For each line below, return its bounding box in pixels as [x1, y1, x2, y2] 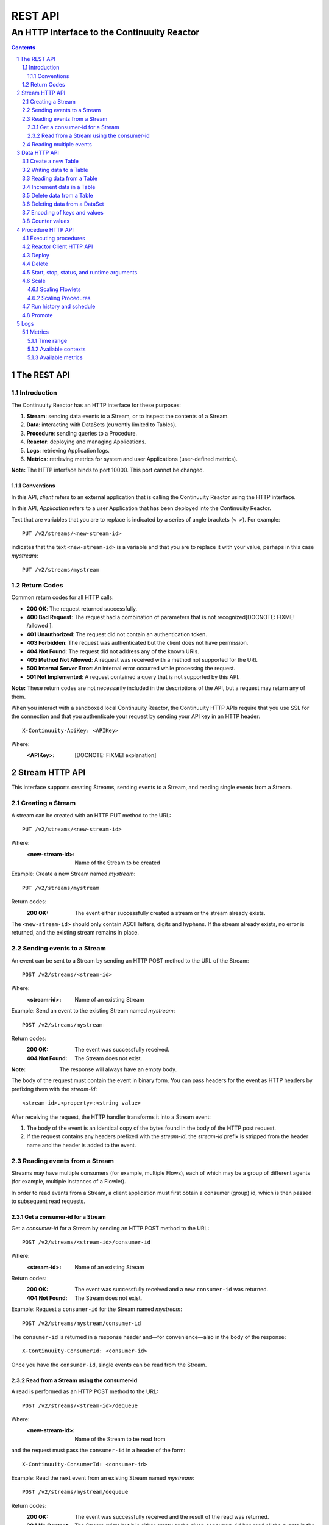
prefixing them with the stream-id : [11, 1085, 97, 1093]
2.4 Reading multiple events [22, 140, 93, 148]
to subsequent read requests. [11, 1197, 85, 1205]
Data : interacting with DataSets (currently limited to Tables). [26, 421, 177, 428]
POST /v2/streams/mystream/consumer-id [22, 1319, 141, 1327]
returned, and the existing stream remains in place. [11, 929, 140, 936]
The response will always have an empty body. [59, 1066, 177, 1073]
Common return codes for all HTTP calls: [11, 594, 114, 601]
